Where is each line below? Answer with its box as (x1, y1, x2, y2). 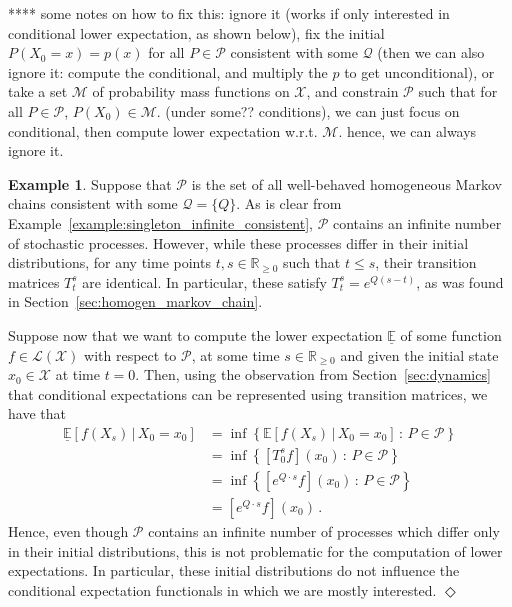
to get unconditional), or (344, 61, 495, 82)
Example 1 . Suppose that (8, 173, 172, 194)
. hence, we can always (338, 120, 477, 141)
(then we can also (377, 42, 485, 63)
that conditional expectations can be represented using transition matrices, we (8, 383, 488, 404)
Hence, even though (8, 521, 129, 541)
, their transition (375, 252, 477, 273)
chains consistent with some (8, 193, 178, 214)
